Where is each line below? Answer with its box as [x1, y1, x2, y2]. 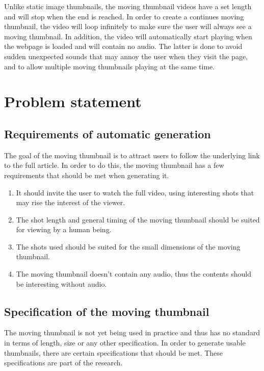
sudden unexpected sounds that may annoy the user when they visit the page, [4, 51, 248, 61]
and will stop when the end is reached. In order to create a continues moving [4, 11, 244, 21]
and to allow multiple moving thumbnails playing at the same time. [4, 61, 215, 71]
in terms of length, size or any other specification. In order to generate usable [4, 337, 246, 348]
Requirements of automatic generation [4, 126, 211, 141]
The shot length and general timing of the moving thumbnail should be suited [16, 214, 260, 225]
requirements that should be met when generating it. [4, 169, 169, 180]
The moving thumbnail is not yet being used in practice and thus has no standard [4, 327, 260, 338]
